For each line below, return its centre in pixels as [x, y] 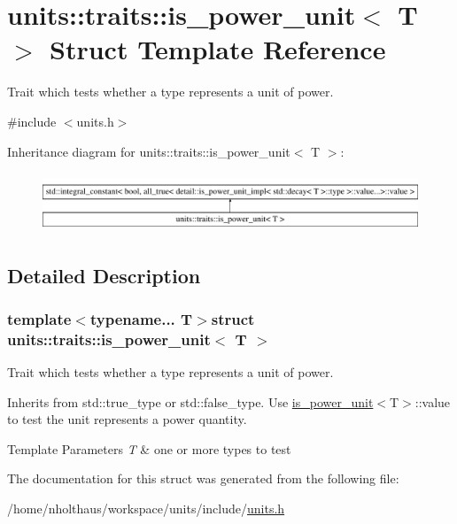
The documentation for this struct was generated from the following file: [203, 478]
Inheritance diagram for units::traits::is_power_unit [149, 151]
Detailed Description [104, 275]
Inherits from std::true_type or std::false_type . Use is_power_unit [190, 401]
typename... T [141, 318]
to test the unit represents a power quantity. [127, 419]
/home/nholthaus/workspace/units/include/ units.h [146, 509]
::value [433, 401]
